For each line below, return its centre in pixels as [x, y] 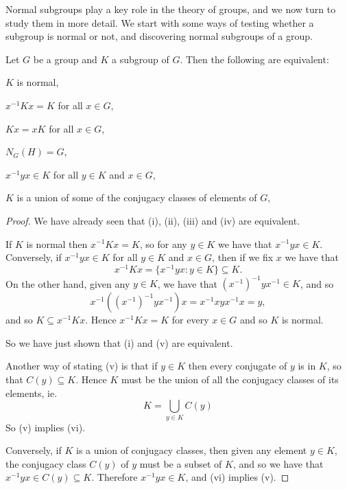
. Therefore [115, 477]
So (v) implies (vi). [45, 427]
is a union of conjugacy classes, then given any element [192, 450]
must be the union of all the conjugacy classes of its [230, 379]
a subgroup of [140, 59]
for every [190, 320]
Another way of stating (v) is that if [82, 366]
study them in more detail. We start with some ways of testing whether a [160, 22]
